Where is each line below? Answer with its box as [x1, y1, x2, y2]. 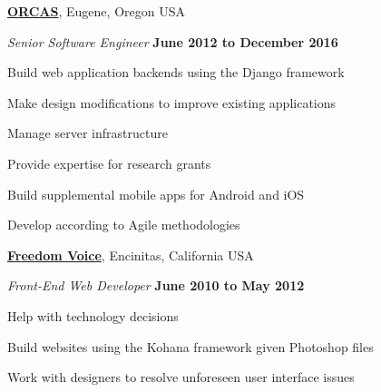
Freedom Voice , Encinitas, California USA [7, 245, 254, 264]
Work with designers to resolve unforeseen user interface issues [7, 367, 355, 387]
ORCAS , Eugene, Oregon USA [7, 2, 185, 20]
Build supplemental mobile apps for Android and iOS [7, 184, 305, 203]
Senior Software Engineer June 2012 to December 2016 [7, 32, 338, 51]
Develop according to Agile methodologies [7, 215, 240, 234]
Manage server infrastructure [7, 123, 168, 142]
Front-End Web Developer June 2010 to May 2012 [7, 276, 305, 295]
